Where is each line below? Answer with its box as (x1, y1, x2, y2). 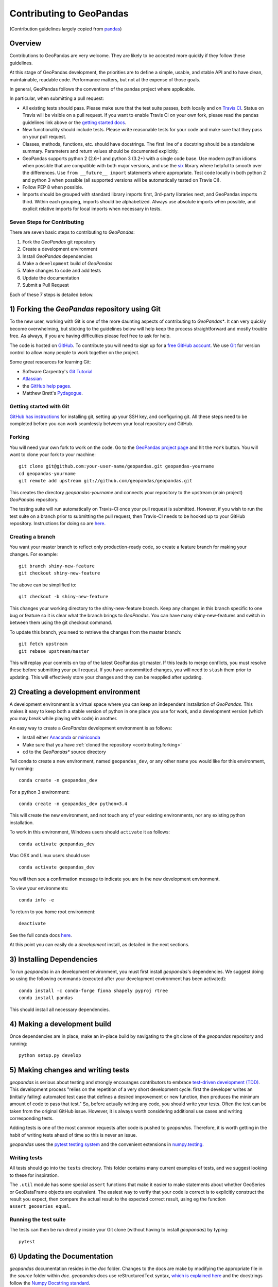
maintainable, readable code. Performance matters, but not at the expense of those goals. (9, 76, 201, 82)
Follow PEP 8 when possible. (22, 184, 83, 190)
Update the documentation (22, 274, 80, 281)
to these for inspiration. (9, 1172, 59, 1178)
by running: (9, 765, 34, 772)
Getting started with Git (9, 403, 69, 410)
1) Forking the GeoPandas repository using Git (9, 305, 161, 314)
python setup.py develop (19, 1053, 81, 1058)
